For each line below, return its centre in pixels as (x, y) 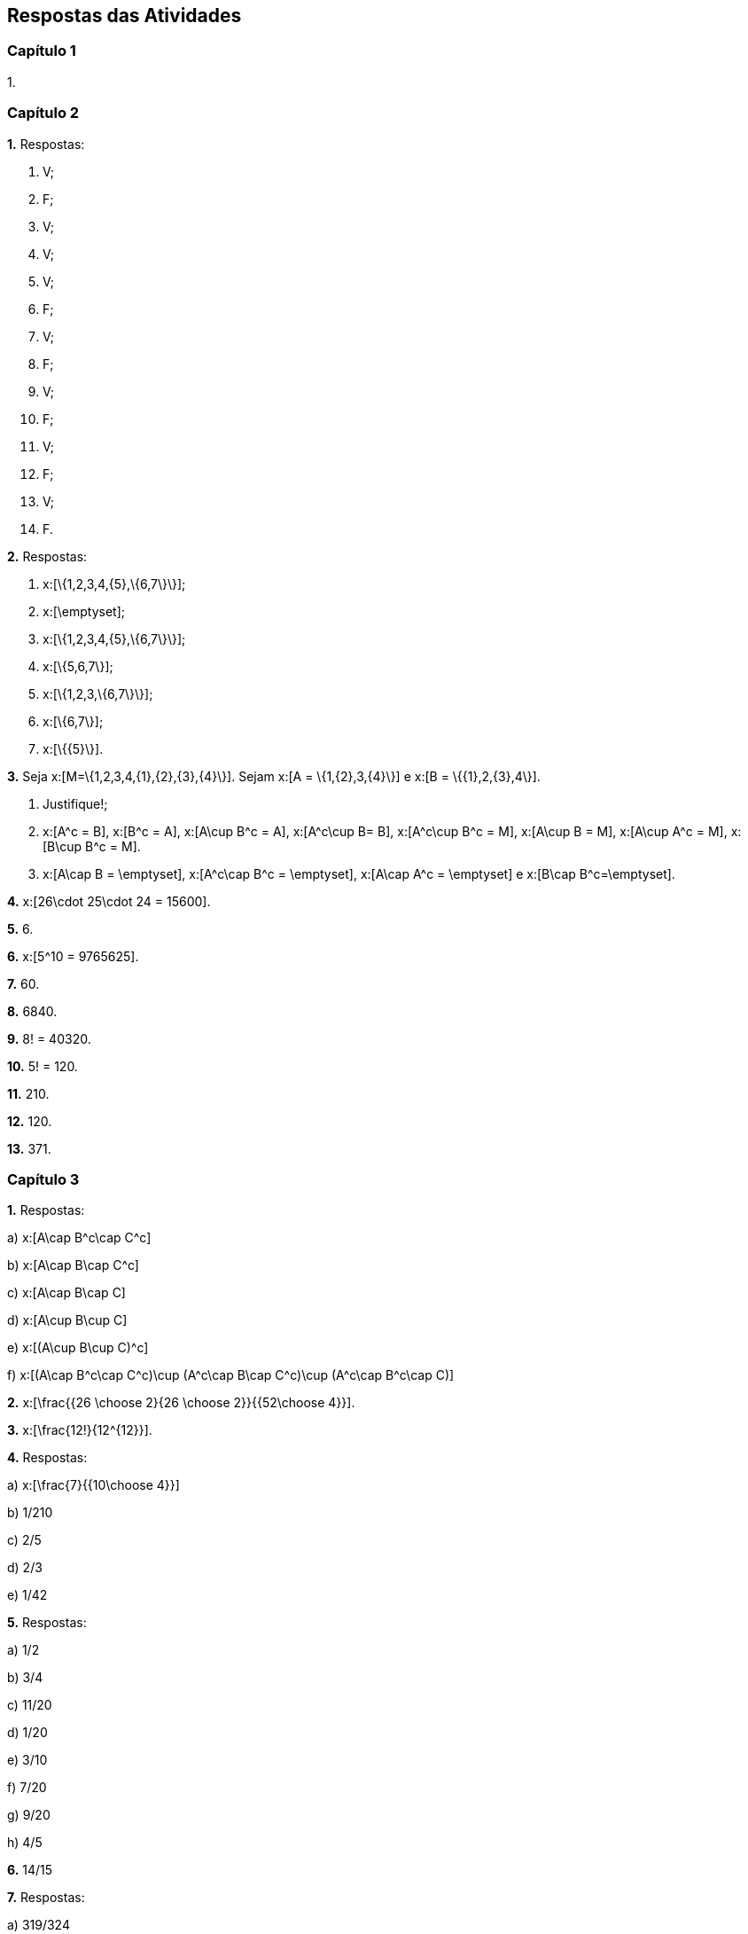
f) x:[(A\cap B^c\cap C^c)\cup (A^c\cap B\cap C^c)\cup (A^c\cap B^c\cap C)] (231, 1375)
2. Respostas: (47, 556)
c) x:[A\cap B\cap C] (66, 1293)
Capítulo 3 (43, 1179)
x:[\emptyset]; (84, 611)
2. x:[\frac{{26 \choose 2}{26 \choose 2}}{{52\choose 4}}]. (181, 1403)
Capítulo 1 (42, 51)
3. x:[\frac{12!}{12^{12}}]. (80, 1430)
